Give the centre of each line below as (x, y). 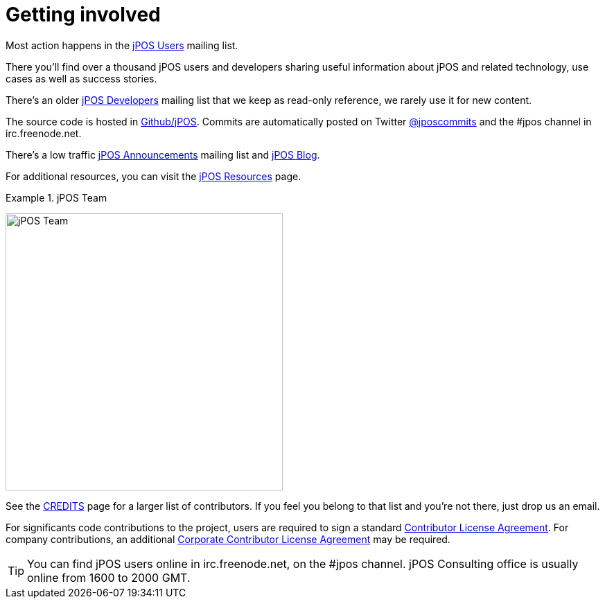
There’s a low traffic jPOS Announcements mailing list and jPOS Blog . (163, 154)
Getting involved (83, 15)
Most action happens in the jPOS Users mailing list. (122, 45)
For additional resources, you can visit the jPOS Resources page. (154, 176)
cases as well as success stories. (81, 78)
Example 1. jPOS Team (56, 197)
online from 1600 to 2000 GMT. (109, 577)
